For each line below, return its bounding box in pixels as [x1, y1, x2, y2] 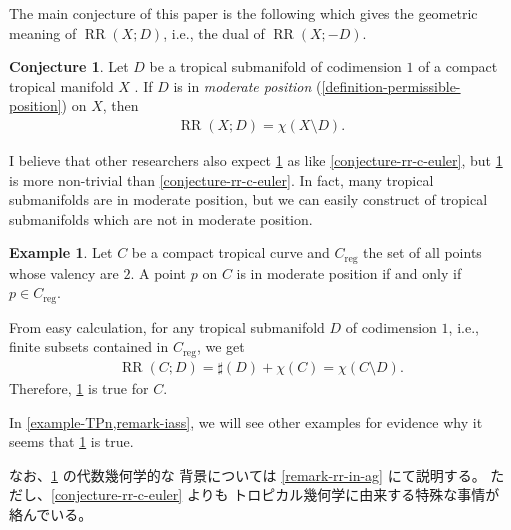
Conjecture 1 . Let [9, 56, 129, 77]
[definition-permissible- [321, 75, 461, 96]
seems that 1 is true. [9, 431, 134, 452]
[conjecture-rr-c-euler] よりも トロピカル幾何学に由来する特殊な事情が [51, 484, 500, 505]
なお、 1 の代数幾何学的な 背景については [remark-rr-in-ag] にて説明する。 [9, 464, 486, 485]
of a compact [418, 56, 498, 77]
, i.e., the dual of [163, 22, 265, 43]
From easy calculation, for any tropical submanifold [9, 316, 325, 337]
